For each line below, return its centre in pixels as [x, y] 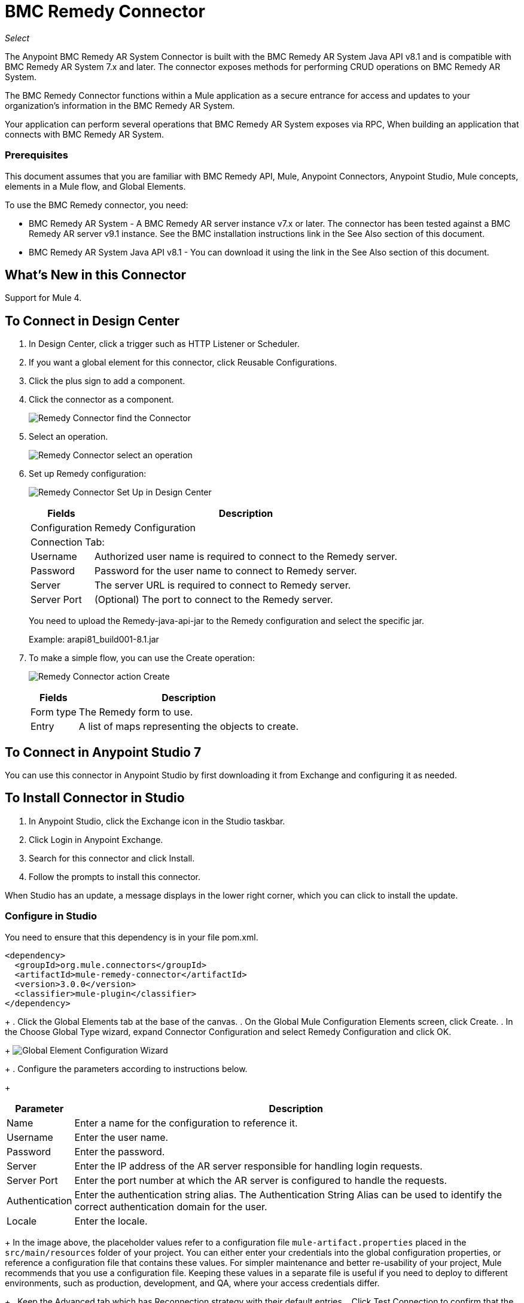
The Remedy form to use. [136, 712]
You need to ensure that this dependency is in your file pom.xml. [132, 937]
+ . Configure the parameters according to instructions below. [126, 1068]
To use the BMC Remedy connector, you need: [97, 205]
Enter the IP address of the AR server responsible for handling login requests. [249, 1166]
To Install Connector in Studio [95, 798]
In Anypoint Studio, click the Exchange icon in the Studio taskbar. [157, 821]
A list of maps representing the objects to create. [188, 727]
